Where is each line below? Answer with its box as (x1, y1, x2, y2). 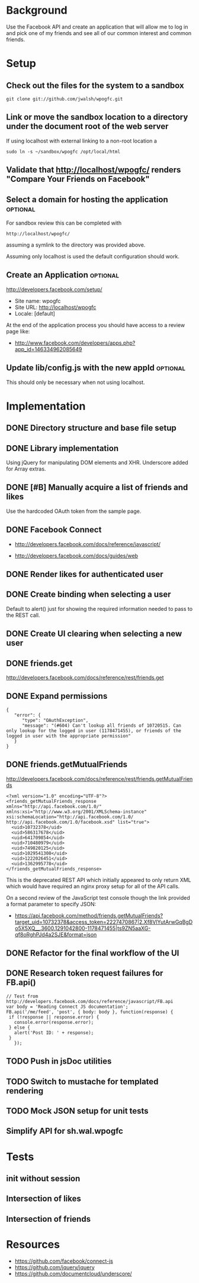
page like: (6, 327, 30, 335)
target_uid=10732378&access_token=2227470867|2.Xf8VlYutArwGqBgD (14, 918, 193, 925)
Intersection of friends (6, 1213, 91, 1224)
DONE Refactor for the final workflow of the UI (6, 948, 179, 959)
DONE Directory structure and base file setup (6, 423, 176, 433)
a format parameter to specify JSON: (6, 900, 97, 907)
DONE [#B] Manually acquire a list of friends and (6, 483, 188, 493)
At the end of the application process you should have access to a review (6, 321, 185, 329)
